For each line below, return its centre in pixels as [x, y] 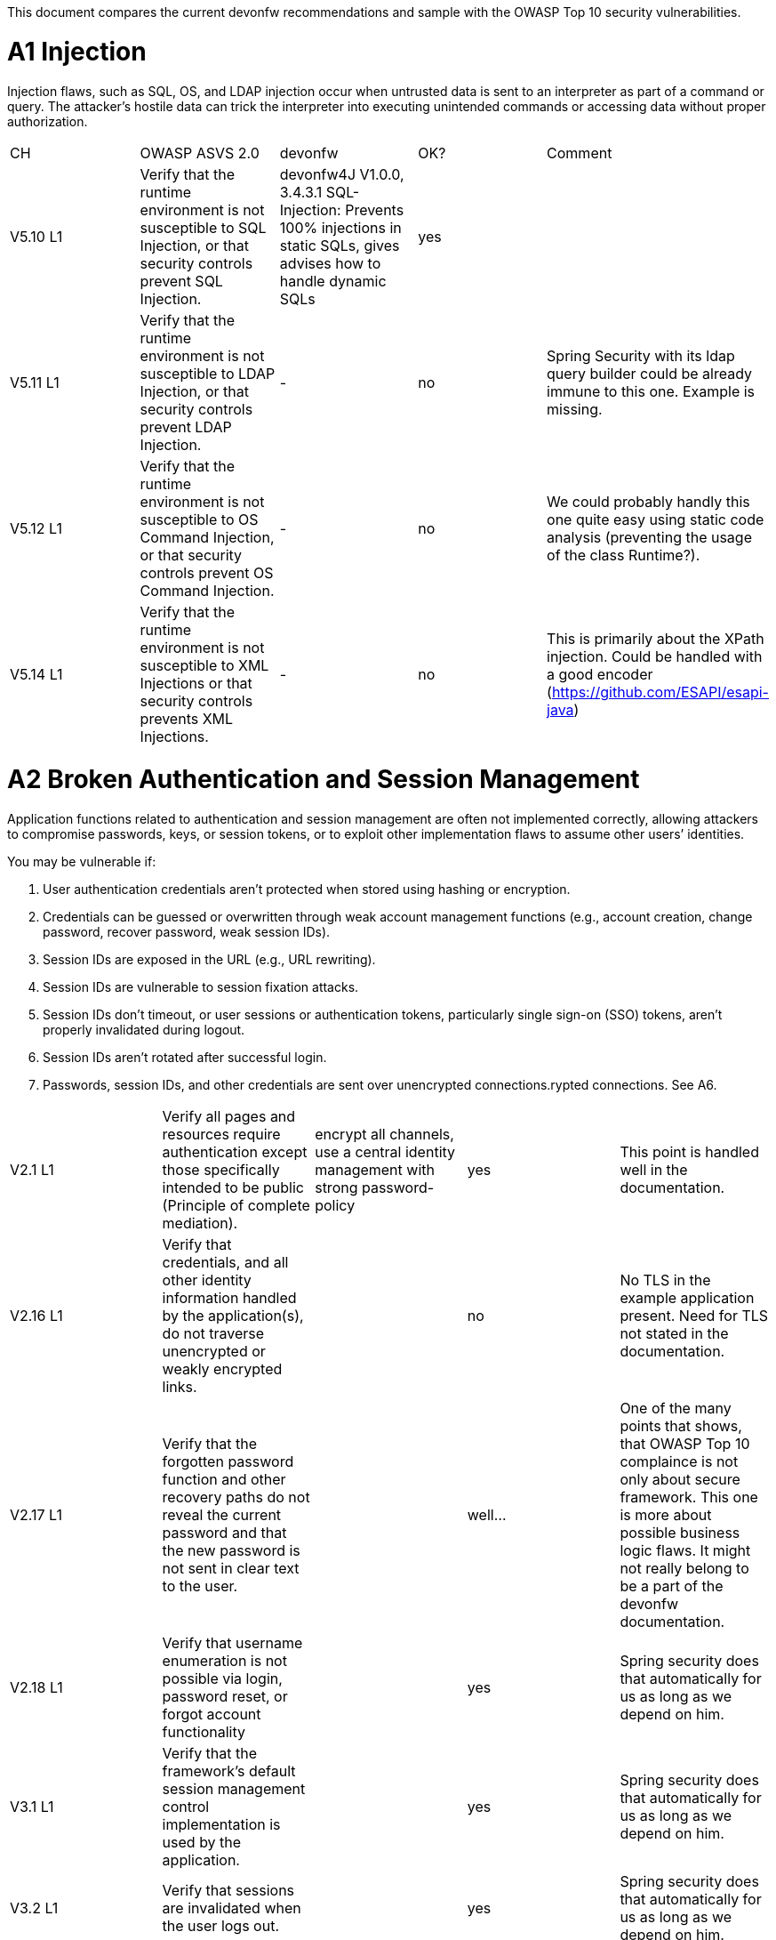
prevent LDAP [186, 427]
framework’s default [229, 1771]
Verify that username [232, 1643]
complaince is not [679, 1461]
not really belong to [684, 1568]
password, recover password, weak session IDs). [187, 932]
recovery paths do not [236, 1497]
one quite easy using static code [656, 519]
